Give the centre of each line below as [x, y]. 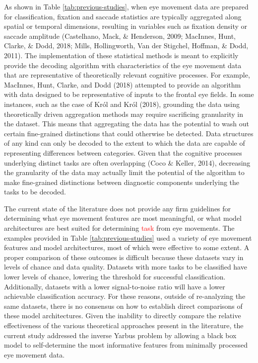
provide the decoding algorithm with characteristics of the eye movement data [123, 65]
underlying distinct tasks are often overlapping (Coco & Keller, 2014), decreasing [127, 162]
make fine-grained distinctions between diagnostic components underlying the [122, 182]
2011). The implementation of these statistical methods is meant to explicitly [121, 55]
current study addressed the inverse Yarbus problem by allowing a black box [120, 335]
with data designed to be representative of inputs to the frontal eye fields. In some [129, 94]
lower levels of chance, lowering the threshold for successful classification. [115, 277]
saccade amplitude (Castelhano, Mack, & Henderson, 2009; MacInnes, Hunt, [120, 36]
